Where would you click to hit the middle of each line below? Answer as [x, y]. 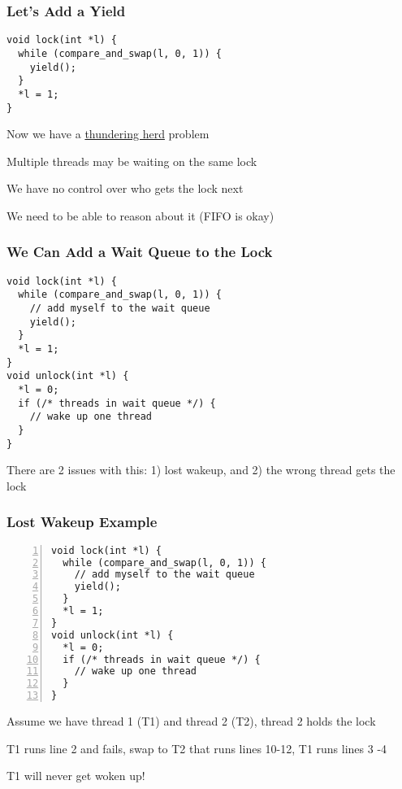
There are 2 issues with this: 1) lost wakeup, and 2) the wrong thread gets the [201, 470]
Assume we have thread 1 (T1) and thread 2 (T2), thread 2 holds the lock [191, 721]
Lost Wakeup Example [82, 522]
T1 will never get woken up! [76, 776]
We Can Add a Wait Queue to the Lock [140, 252]
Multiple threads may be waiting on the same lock [132, 161]
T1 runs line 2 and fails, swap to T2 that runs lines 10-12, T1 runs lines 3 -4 [197, 748]
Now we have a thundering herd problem [108, 134]
